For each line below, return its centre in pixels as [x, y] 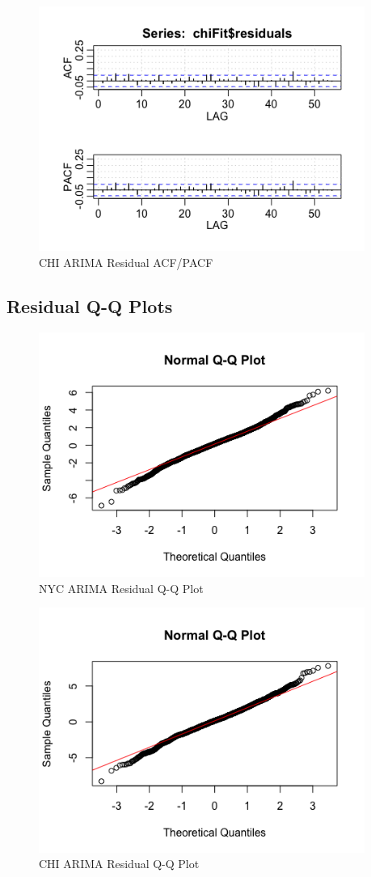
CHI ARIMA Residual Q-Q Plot [119, 864]
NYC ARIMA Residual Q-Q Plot [121, 588]
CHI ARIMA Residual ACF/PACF [126, 262]
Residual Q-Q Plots [90, 305]
